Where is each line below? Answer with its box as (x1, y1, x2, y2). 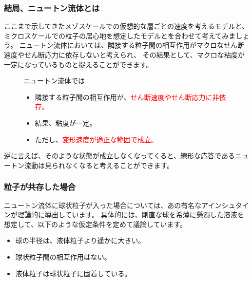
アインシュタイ (201, 200, 249, 210)
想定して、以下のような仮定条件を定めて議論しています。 (4, 219, 187, 229)
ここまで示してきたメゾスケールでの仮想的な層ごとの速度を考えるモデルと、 (4, 21, 249, 31)
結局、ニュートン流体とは (4, 1, 100, 14)
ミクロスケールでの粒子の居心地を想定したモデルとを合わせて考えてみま (4, 30, 236, 40)
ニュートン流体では (23, 75, 85, 86)
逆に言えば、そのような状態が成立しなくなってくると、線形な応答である (4, 150, 235, 161)
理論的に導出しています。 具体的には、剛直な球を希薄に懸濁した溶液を (17, 209, 244, 220)
